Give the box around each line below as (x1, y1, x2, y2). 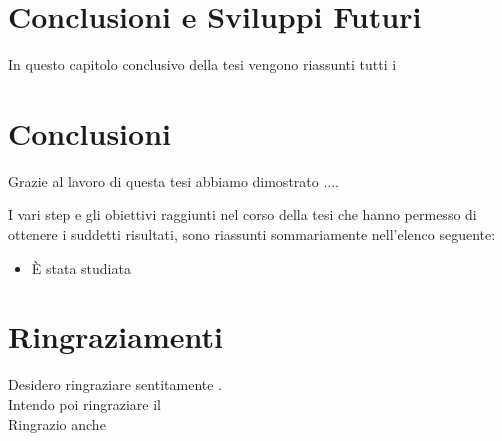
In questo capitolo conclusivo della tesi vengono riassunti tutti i (8, 54, 397, 75)
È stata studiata (31, 257, 131, 278)
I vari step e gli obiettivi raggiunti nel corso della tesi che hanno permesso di (8, 204, 477, 225)
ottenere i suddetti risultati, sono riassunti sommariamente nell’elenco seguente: (8, 224, 496, 245)
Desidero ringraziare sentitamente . (8, 374, 222, 395)
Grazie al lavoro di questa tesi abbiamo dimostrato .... (8, 170, 340, 191)
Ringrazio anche (8, 413, 106, 434)
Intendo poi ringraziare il (8, 393, 161, 414)
